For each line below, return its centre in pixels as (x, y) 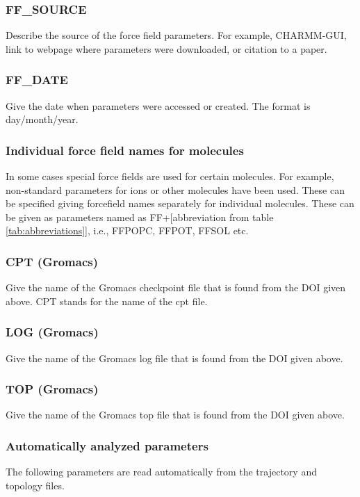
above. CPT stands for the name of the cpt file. (107, 301)
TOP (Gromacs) (52, 389)
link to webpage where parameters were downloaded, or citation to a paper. (166, 48)
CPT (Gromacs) (52, 261)
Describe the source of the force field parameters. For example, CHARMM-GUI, (176, 35)
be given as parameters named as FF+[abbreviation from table (140, 217)
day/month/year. (42, 119)
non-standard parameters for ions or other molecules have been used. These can (175, 189)
